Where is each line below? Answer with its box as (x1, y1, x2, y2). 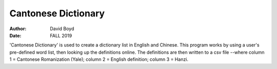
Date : (9, 32, 22, 38)
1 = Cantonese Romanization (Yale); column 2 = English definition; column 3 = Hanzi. (9, 56, 189, 62)
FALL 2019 (50, 32, 72, 38)
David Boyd (50, 26, 74, 32)
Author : (9, 26, 27, 32)
